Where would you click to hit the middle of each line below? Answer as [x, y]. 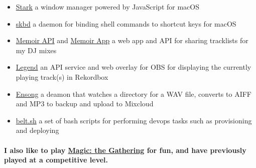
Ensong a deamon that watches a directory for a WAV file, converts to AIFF [134, 94]
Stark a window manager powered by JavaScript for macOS [107, 7]
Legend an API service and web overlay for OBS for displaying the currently [134, 67]
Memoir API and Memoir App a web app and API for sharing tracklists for [132, 40]
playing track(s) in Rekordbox [62, 76]
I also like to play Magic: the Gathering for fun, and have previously [125, 150]
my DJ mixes [36, 50]
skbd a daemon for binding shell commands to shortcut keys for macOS [126, 23]
